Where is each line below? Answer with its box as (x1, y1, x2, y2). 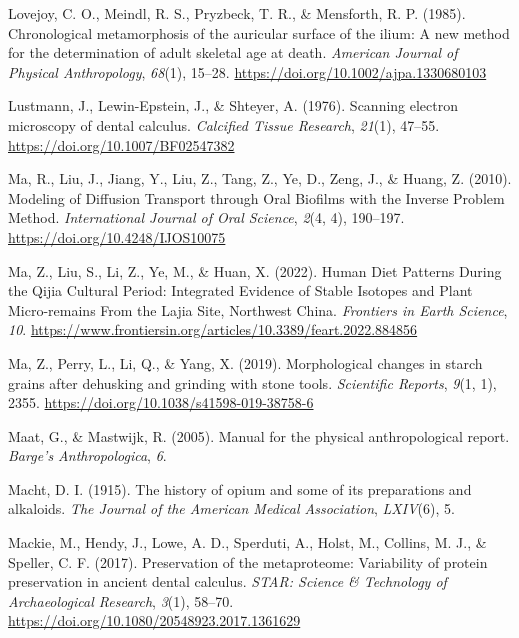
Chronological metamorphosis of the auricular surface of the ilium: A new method (8, 22, 510, 43)
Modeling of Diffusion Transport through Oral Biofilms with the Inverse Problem (8, 187, 505, 208)
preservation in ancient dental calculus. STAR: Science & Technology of (8, 571, 447, 592)
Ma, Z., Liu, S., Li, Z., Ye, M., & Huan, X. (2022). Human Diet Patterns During (8, 260, 502, 281)
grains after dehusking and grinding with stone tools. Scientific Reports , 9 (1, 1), (8, 372, 497, 393)
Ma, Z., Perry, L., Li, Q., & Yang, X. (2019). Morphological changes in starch (8, 352, 483, 373)
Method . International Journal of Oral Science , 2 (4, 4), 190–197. (8, 207, 405, 228)
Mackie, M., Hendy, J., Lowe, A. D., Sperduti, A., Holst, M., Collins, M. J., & (8, 532, 487, 553)
